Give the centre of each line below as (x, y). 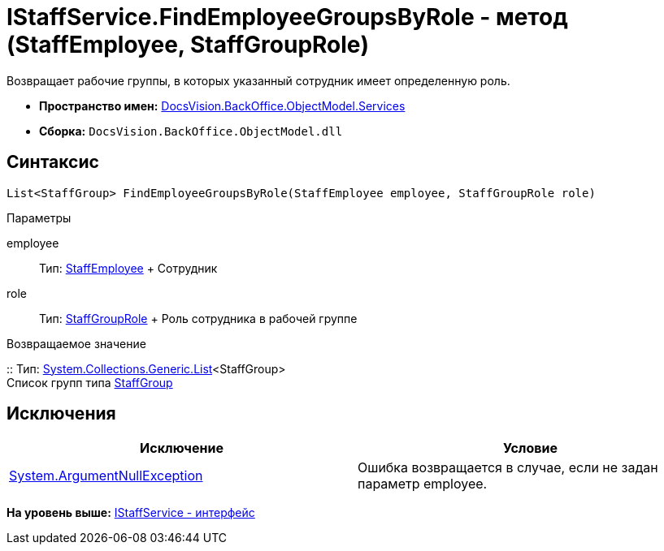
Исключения (61, 414)
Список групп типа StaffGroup (90, 382)
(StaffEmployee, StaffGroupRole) (188, 45)
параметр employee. (423, 484)
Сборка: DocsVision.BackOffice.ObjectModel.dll (191, 131)
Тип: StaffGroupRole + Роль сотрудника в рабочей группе (198, 318)
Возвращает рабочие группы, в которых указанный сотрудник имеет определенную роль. (258, 80)
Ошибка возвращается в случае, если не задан (508, 468)
